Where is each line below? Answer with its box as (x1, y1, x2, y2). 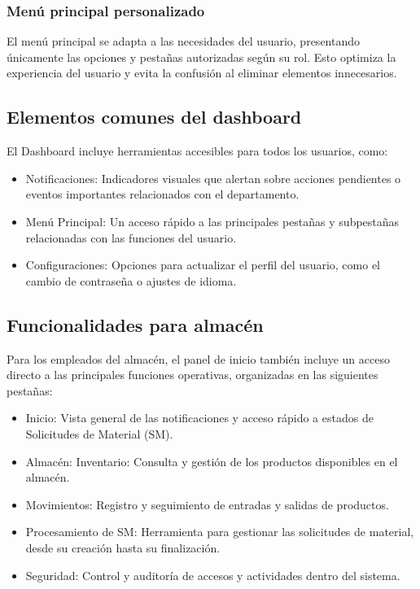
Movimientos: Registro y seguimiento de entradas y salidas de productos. (25, 495, 389, 513)
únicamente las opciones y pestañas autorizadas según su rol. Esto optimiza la (7, 48, 396, 65)
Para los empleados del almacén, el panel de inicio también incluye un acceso (7, 350, 390, 367)
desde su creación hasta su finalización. (25, 539, 221, 556)
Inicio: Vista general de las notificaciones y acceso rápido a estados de (25, 409, 374, 426)
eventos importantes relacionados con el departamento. (25, 185, 300, 203)
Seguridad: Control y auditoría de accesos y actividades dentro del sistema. (25, 566, 400, 583)
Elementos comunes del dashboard (7, 104, 302, 129)
